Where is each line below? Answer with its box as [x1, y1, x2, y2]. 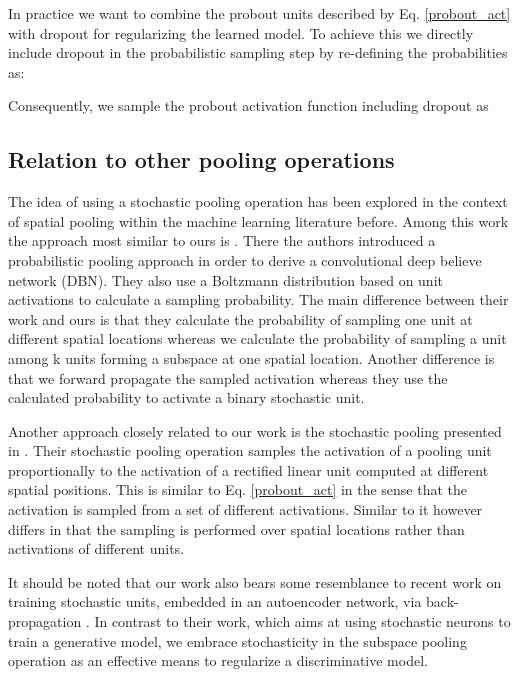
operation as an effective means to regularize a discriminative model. [8, 650, 428, 671]
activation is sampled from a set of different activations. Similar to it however [8, 499, 483, 520]
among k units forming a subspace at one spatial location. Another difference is [8, 347, 495, 368]
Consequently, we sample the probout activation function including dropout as [8, 95, 489, 116]
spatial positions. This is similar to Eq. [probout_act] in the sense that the [8, 479, 468, 500]
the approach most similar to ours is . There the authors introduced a [8, 230, 436, 251]
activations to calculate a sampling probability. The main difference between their [8, 289, 509, 310]
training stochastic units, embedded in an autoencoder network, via [8, 591, 422, 612]
